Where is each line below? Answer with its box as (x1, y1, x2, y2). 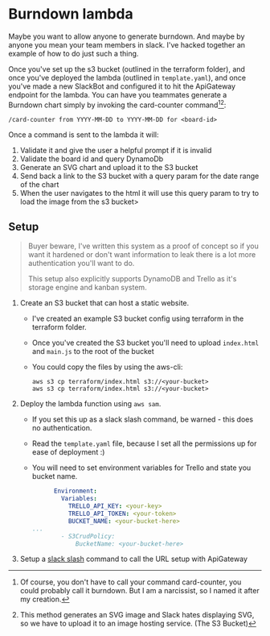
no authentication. (31, 423, 92, 433)
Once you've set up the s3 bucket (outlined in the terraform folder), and (8, 64, 245, 73)
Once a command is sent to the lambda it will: (8, 130, 159, 139)
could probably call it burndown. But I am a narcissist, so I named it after (19, 586, 260, 596)
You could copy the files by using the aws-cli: (31, 362, 183, 372)
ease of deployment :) (31, 447, 105, 457)
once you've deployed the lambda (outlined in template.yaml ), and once (8, 73, 247, 82)
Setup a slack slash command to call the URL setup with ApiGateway (19, 554, 247, 564)
